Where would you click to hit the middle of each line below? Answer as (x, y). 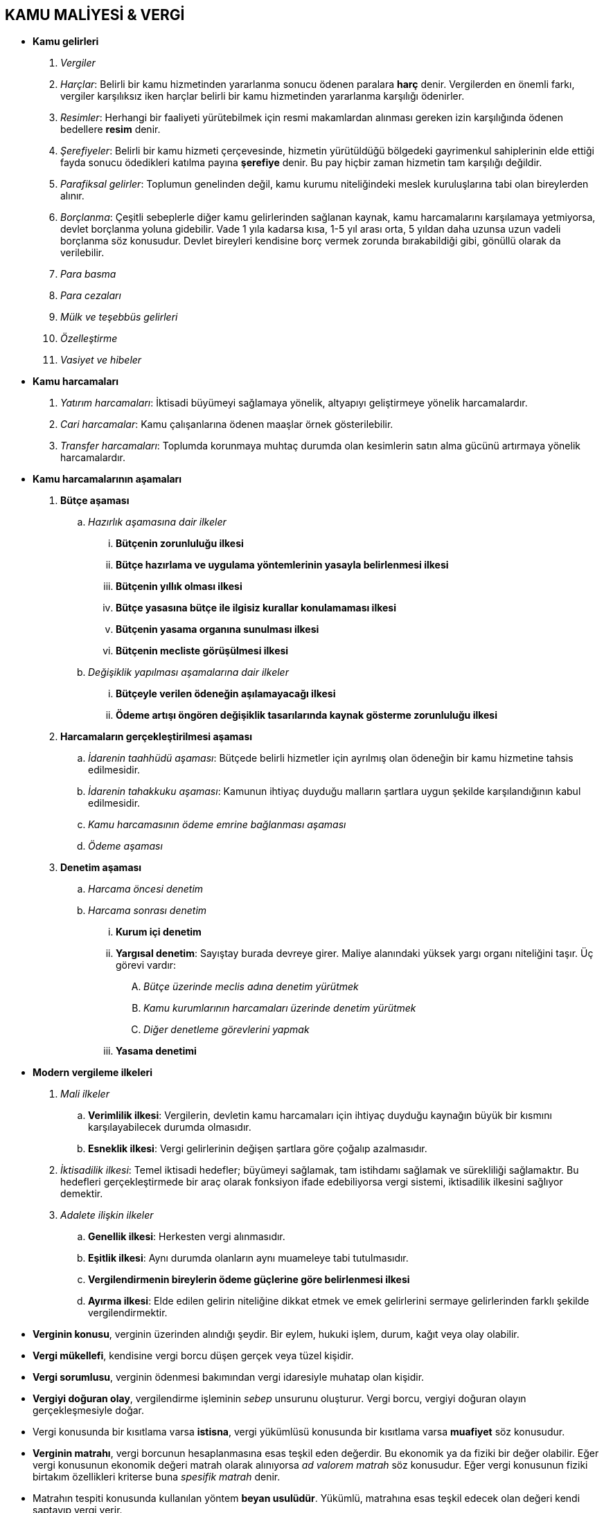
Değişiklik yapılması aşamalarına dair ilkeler (188, 672)
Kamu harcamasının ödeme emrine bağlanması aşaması (217, 825)
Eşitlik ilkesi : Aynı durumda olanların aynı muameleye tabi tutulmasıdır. (248, 1258)
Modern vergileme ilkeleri (93, 1073)
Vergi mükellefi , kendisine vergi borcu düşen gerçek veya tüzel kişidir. (193, 1356)
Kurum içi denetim (159, 932)
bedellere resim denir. (110, 129)
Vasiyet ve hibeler (101, 360)
